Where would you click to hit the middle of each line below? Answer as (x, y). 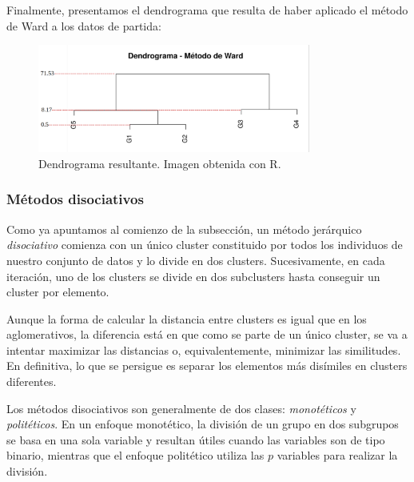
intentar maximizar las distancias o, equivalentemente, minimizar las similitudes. (204, 349)
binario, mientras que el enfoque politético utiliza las (135, 455)
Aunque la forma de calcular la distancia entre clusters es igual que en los (187, 318)
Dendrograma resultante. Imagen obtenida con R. (160, 163)
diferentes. (32, 382)
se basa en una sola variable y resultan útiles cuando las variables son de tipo (196, 439)
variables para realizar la (337, 455)
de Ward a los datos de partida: (84, 25)
